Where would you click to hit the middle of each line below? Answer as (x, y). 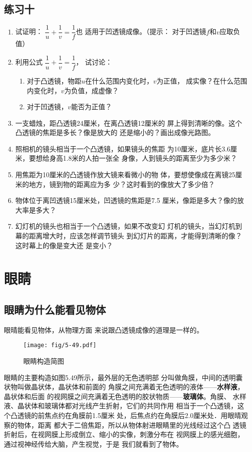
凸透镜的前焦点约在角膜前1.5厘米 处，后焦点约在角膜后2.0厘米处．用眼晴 (126, 415)
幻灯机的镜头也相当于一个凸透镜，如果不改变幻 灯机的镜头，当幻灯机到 (129, 226)
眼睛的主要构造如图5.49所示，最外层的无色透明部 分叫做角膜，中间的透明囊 (123, 377)
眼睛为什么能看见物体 (55, 309)
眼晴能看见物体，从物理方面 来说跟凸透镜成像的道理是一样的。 (104, 329)
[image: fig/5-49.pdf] (60, 345)
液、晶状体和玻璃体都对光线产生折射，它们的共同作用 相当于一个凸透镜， (121, 406)
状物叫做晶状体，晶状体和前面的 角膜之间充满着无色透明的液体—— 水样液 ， (124, 387)
